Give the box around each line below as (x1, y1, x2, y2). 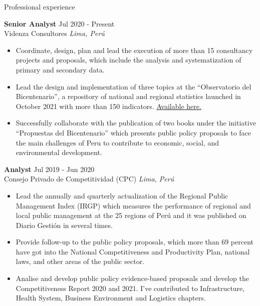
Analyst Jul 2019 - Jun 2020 (4, 163, 95, 174)
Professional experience (4, 1, 75, 11)
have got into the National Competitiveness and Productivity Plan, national (16, 246, 250, 256)
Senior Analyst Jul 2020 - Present (4, 18, 115, 28)
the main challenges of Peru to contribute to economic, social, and (16, 137, 219, 147)
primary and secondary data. (16, 64, 105, 74)
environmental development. (16, 147, 102, 157)
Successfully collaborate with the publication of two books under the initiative (16, 117, 256, 128)
